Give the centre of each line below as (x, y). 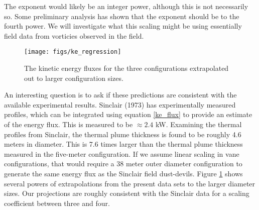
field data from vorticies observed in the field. (74, 35)
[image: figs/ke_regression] (73, 52)
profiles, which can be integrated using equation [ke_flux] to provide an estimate (128, 114)
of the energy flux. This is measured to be (69, 124)
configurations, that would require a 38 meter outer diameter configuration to (123, 164)
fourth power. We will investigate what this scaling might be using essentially (123, 26)
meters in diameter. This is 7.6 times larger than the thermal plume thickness (123, 144)
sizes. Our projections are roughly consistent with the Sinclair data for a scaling (127, 193)
